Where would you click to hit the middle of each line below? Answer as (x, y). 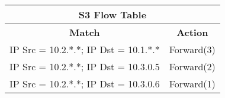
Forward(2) (192, 66)
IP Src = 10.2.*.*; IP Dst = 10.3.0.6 (85, 84)
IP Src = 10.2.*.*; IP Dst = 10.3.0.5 (85, 66)
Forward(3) (192, 49)
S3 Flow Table (112, 14)
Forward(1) (192, 84)
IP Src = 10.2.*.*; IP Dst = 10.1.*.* (85, 49)
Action (192, 32)
